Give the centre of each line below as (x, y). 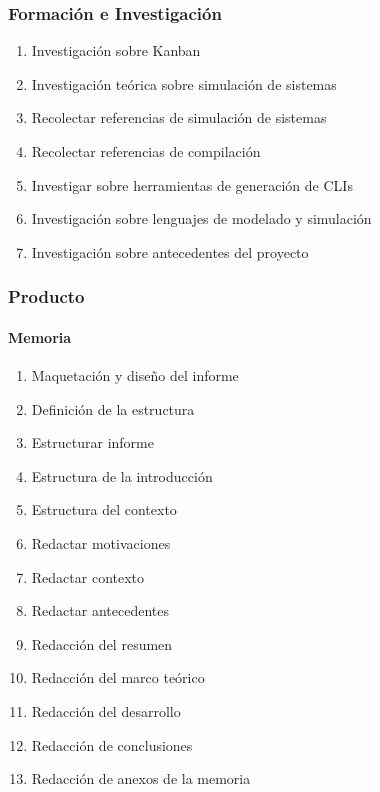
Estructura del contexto (104, 509)
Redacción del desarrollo (106, 710)
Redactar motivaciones (101, 542)
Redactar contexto (88, 576)
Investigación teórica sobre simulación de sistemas (184, 83)
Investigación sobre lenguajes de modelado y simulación (201, 218)
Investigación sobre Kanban (116, 50)
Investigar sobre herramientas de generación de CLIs (192, 184)
